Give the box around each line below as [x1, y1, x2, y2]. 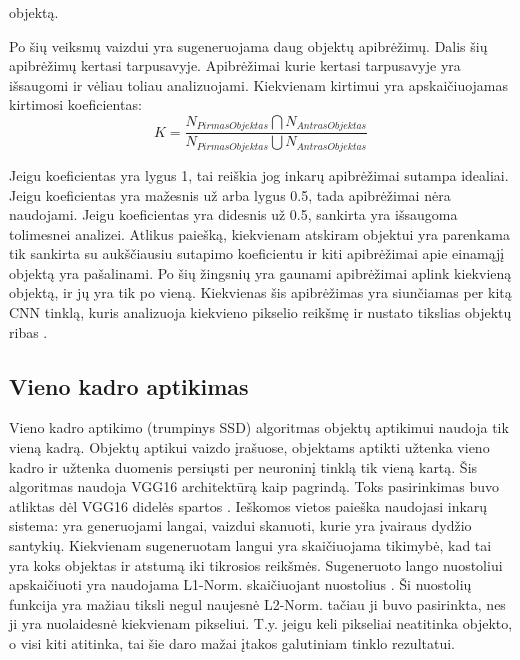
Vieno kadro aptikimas [9, 370, 249, 401]
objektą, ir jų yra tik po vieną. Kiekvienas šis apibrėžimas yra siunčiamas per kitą [9, 282, 512, 303]
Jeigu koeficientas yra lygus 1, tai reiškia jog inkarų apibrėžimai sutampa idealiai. [9, 164, 509, 185]
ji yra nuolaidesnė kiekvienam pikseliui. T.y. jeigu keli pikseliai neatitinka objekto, [9, 613, 513, 634]
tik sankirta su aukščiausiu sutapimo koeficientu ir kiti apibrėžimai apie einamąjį [9, 243, 505, 264]
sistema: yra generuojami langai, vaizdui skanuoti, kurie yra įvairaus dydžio [9, 515, 472, 536]
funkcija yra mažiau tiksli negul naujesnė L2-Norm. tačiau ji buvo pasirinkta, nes [9, 593, 506, 614]
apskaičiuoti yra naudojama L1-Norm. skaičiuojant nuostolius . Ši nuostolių [9, 574, 472, 595]
